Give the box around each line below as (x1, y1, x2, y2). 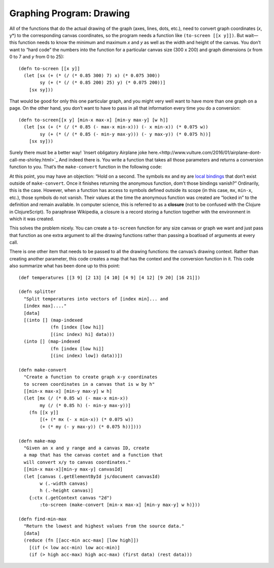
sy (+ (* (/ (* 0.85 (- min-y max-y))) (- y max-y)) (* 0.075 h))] (40, 131, 211, 137)
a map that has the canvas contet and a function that (23, 452, 163, 458)
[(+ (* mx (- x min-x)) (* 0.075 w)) (40, 417, 134, 422)
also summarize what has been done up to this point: (9, 263, 120, 269)
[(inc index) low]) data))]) (50, 353, 123, 358)
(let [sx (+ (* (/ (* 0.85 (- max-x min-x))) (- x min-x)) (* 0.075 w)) (23, 124, 209, 130)
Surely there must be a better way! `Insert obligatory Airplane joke (9, 150, 147, 156)
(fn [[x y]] (28, 410, 59, 416)
